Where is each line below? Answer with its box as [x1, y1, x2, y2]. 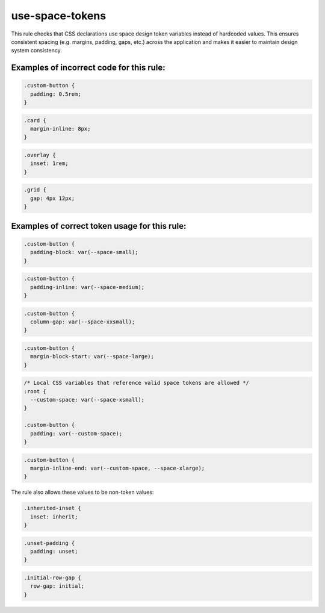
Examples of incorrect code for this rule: [11, 63, 166, 73]
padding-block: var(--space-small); [30, 249, 138, 256]
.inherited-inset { [23, 505, 81, 512]
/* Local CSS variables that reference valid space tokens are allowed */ [23, 379, 250, 387]
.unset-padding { [23, 540, 75, 546]
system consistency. [11, 47, 63, 54]
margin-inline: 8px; [30, 125, 91, 132]
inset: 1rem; [30, 160, 69, 167]
